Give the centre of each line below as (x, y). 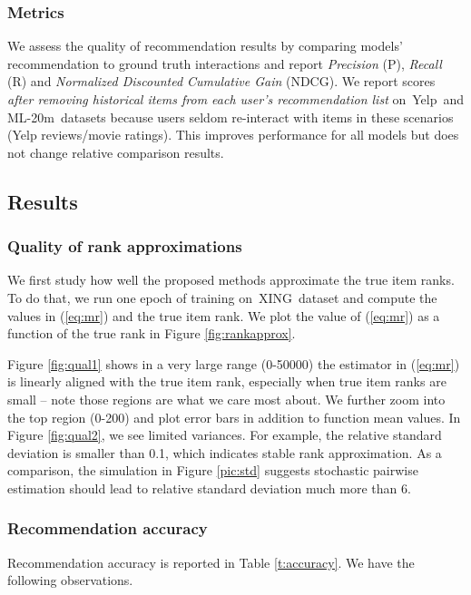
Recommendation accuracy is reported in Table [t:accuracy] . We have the (211, 562)
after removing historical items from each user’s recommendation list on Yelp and (236, 99)
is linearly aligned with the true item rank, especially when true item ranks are (227, 381)
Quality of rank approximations (125, 246)
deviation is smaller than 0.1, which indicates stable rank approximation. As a (225, 452)
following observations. (70, 580)
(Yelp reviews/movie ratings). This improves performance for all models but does (233, 135)
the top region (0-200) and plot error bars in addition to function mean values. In (234, 417)
